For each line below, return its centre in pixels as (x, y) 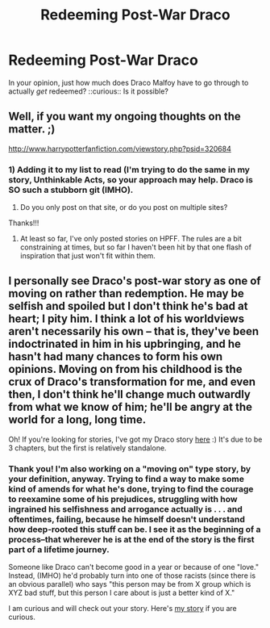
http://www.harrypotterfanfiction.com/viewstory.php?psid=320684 (120, 149)
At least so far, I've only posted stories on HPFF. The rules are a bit (131, 239)
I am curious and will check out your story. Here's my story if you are (123, 609)
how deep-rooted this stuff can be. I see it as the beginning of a (135, 529)
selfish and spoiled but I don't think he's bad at (128, 306)
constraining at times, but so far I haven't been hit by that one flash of (136, 247)
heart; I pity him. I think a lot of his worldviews (126, 319)
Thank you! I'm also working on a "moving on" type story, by (130, 468)
